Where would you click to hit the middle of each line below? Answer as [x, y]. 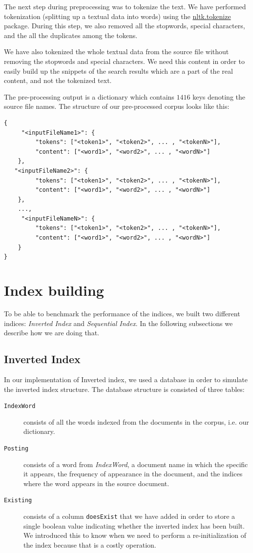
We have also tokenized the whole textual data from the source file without [116, 51]
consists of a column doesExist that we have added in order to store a [129, 516]
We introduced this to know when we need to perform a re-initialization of [135, 535]
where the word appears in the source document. [96, 483]
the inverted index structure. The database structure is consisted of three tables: [124, 389]
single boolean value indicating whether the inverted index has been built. [134, 525]
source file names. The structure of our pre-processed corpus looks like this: [117, 106]
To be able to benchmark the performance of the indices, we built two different [122, 313]
